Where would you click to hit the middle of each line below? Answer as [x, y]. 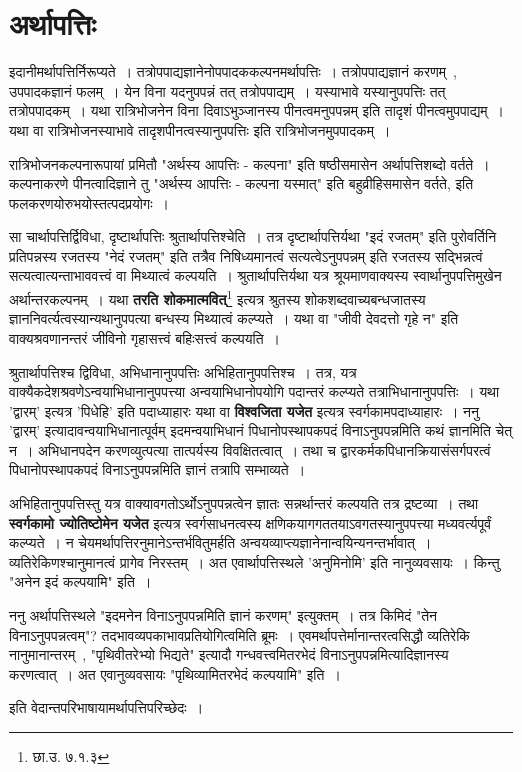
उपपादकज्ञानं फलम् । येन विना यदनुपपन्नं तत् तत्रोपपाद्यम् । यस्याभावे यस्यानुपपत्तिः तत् [227, 90]
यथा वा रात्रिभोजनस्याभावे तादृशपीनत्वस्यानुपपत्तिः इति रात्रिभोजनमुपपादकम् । [200, 129]
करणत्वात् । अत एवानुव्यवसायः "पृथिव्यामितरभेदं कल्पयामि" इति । [175, 673]
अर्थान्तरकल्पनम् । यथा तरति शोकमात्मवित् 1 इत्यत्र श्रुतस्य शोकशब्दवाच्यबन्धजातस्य [217, 297]
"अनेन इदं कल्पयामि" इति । [80, 581]
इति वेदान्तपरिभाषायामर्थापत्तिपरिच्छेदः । [106, 707]
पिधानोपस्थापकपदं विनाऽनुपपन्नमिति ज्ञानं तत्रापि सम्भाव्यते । [157, 469]
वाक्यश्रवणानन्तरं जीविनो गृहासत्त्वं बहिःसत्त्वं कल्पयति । [144, 337]
